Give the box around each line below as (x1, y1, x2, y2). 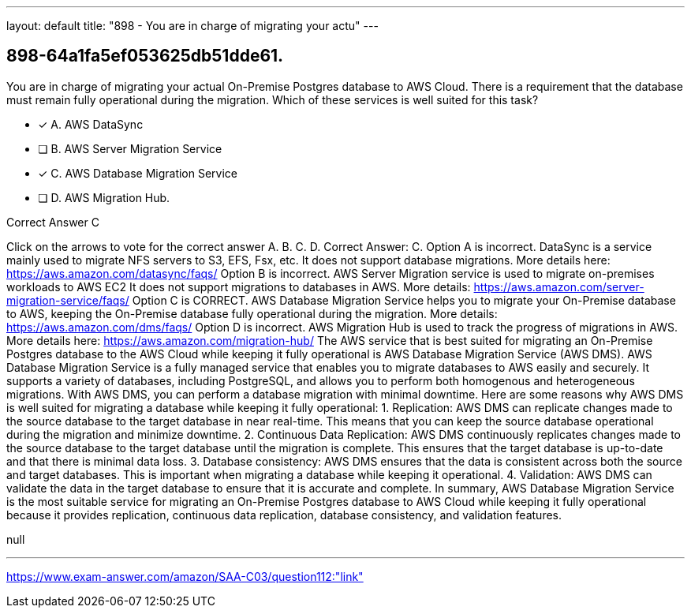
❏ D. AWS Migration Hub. (38, 190, 170, 204)
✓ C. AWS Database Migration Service (38, 166, 238, 180)
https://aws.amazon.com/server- (473, 279, 644, 294)
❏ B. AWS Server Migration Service (38, 141, 222, 155)
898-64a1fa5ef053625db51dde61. (6, 46, 284, 66)
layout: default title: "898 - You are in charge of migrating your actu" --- (6, 19, 379, 32)
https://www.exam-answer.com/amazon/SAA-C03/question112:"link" (6, 569, 364, 583)
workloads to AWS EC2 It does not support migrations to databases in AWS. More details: (6, 279, 471, 294)
